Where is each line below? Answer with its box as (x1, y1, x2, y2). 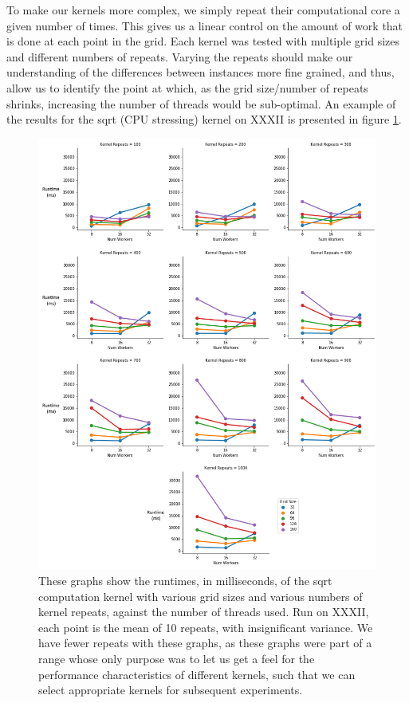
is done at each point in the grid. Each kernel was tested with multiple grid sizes (6, 33, 399, 49)
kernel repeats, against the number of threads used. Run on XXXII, (38, 603, 369, 620)
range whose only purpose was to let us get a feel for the (38, 650, 315, 666)
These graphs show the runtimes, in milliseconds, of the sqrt (38, 572, 332, 589)
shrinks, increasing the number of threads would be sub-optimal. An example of (6, 95, 396, 112)
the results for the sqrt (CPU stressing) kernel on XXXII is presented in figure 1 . (6, 111, 402, 128)
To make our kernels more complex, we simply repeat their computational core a (6, 2, 400, 18)
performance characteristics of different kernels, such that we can (38, 666, 356, 682)
